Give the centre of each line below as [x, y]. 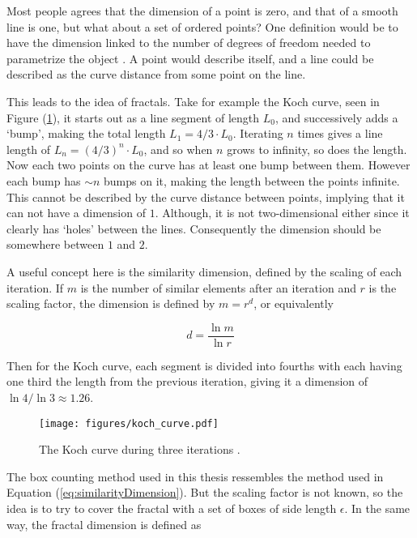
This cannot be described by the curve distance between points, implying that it [206, 196]
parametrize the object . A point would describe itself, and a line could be [190, 58]
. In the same [377, 508]
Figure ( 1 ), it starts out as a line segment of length [133, 117]
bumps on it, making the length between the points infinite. [252, 180]
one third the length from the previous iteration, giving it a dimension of [187, 381]
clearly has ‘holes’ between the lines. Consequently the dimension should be [194, 228]
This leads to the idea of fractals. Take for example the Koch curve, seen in [193, 101]
